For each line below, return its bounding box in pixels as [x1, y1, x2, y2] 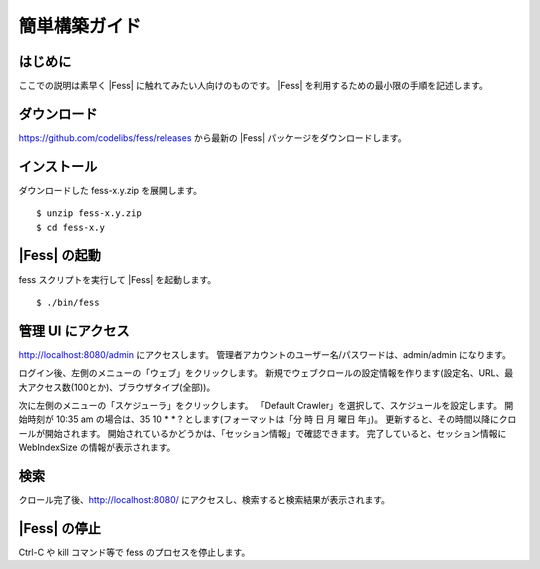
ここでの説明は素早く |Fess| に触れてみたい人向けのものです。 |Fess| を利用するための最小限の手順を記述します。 [18, 80, 489, 92]
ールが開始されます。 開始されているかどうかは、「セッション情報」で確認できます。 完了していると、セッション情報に [18, 427, 507, 439]
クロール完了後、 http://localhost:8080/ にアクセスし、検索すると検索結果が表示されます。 [18, 494, 390, 506]
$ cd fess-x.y [36, 221, 105, 233]
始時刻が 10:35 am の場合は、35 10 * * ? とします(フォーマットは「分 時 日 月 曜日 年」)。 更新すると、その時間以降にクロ [18, 413, 517, 425]
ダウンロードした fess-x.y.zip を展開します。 [18, 184, 202, 196]
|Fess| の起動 [18, 247, 102, 264]
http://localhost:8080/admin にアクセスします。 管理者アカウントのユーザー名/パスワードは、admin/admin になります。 [18, 348, 512, 360]
